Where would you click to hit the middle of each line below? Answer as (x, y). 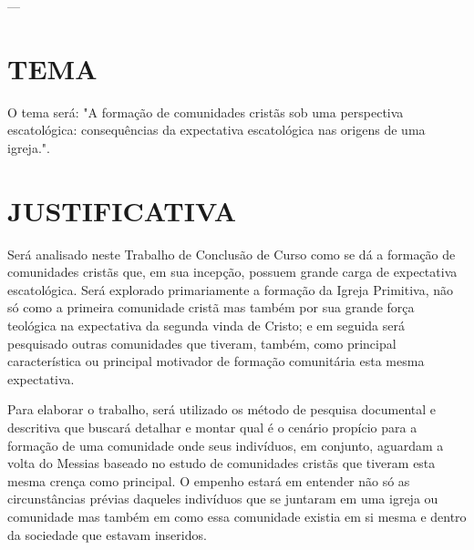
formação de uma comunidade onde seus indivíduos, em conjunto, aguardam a (226, 445)
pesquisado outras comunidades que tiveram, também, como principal (202, 343)
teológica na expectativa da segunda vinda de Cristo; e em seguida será (206, 325)
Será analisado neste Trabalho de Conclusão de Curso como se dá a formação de (232, 254)
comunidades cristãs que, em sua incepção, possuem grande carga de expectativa (232, 272)
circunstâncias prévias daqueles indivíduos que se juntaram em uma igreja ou (223, 499)
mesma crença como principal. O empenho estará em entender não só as (209, 480)
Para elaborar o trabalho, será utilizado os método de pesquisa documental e (222, 409)
